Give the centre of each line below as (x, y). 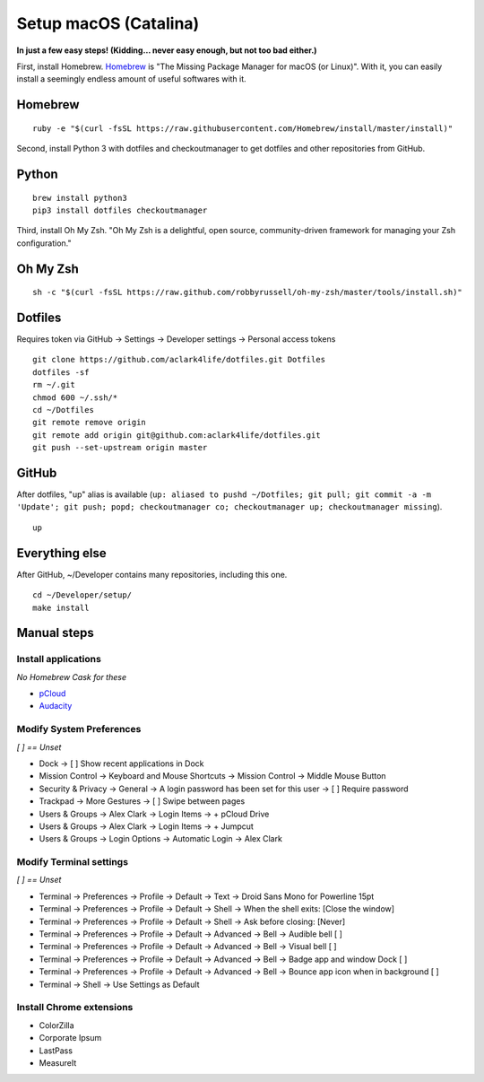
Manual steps (55, 633)
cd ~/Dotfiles (63, 410)
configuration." (44, 243)
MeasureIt (58, 1062)
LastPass (56, 1051)
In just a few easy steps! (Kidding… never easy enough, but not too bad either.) (167, 50)
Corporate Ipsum (70, 1038)
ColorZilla (57, 1025)
